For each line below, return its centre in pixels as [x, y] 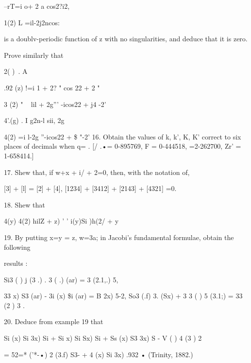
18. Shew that [25, 204]
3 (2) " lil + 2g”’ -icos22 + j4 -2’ [55, 104]
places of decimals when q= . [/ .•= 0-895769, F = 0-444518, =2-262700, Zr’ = [123, 146]
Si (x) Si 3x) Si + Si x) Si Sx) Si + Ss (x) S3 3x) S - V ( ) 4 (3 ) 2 [103, 338]
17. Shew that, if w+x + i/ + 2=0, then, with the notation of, [97, 172]
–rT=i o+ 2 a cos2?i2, [37, 6]
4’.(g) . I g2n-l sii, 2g [34, 120]
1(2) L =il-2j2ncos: [32, 22]
